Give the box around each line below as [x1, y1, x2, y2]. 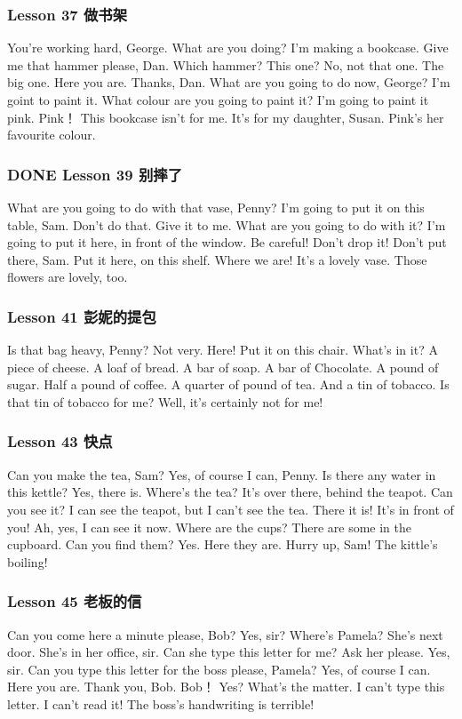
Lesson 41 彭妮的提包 [7, 305, 156, 327]
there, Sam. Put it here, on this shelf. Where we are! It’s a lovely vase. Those [7, 250, 427, 268]
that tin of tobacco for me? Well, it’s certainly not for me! [7, 392, 323, 411]
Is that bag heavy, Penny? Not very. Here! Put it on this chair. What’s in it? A [7, 340, 438, 359]
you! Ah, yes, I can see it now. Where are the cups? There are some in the [7, 517, 411, 536]
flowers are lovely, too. [7, 268, 128, 286]
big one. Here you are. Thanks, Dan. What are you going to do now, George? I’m [7, 73, 450, 92]
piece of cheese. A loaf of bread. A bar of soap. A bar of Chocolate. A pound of [7, 357, 439, 376]
